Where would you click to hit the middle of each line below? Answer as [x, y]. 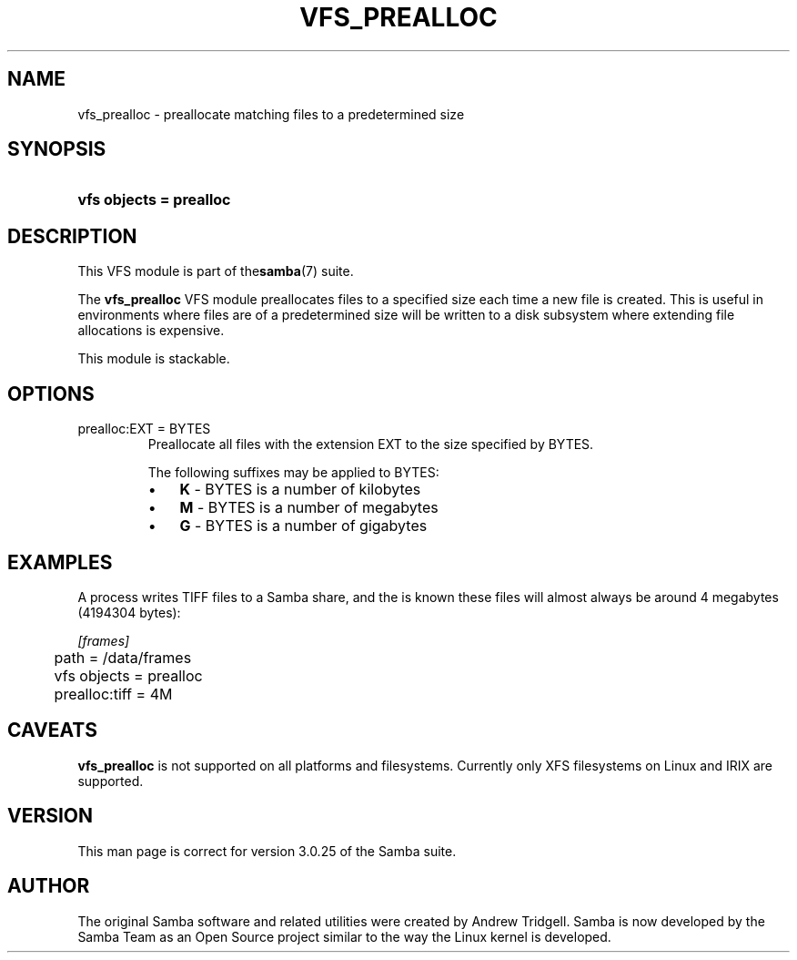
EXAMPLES [60, 562]
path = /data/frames [123, 657]
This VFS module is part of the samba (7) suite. [216, 271]
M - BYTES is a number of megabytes [309, 508]
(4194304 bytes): [129, 612]
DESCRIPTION [72, 236]
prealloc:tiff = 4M [113, 694]
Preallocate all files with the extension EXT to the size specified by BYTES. [371, 444]
